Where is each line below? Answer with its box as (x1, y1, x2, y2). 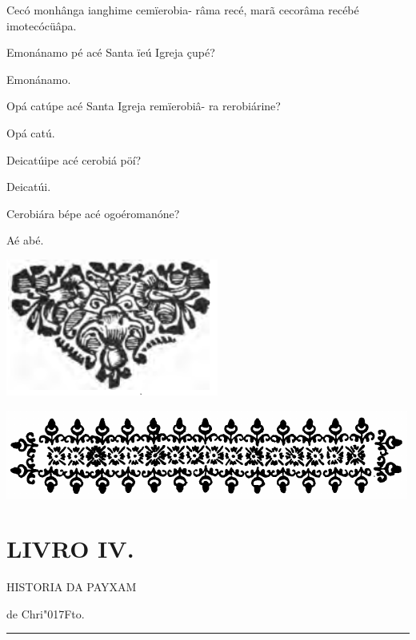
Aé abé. (6, 232, 44, 248)
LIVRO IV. (6, 532, 134, 565)
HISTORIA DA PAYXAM (6, 578, 137, 595)
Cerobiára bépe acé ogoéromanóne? (6, 205, 180, 221)
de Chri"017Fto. (6, 605, 85, 622)
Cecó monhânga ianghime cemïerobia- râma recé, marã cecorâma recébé (6, 2, 359, 18)
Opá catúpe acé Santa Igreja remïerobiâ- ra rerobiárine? (6, 97, 281, 114)
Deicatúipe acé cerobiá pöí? (6, 151, 142, 168)
